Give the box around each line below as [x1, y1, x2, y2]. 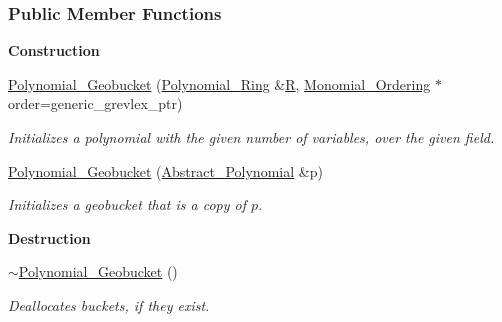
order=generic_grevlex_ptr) [8, 93, 183, 114]
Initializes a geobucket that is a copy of [8, 194, 246, 215]
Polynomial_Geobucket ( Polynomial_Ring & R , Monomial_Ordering [8, 73, 431, 94]
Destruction [8, 227, 91, 248]
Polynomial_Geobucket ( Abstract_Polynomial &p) [8, 160, 323, 181]
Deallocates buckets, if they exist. [8, 294, 210, 315]
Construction [8, 40, 100, 61]
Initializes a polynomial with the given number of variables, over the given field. [8, 127, 495, 147]
